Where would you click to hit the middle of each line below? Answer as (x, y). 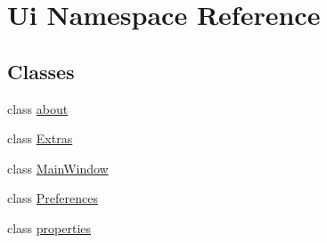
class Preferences (53, 198)
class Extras (40, 138)
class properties (49, 227)
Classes (41, 71)
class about (38, 108)
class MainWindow (58, 168)
